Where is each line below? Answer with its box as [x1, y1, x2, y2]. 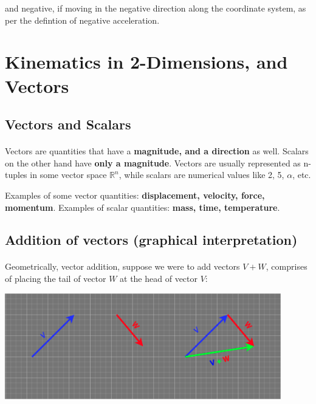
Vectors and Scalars [5, 115, 131, 134]
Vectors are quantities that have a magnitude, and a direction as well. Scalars [5, 145, 309, 157]
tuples [5, 168, 27, 181]
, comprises [266, 260, 307, 273]
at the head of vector [120, 272, 198, 285]
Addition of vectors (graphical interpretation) [5, 230, 298, 249]
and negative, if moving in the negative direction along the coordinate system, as [5, 2, 306, 14]
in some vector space [30, 168, 107, 181]
